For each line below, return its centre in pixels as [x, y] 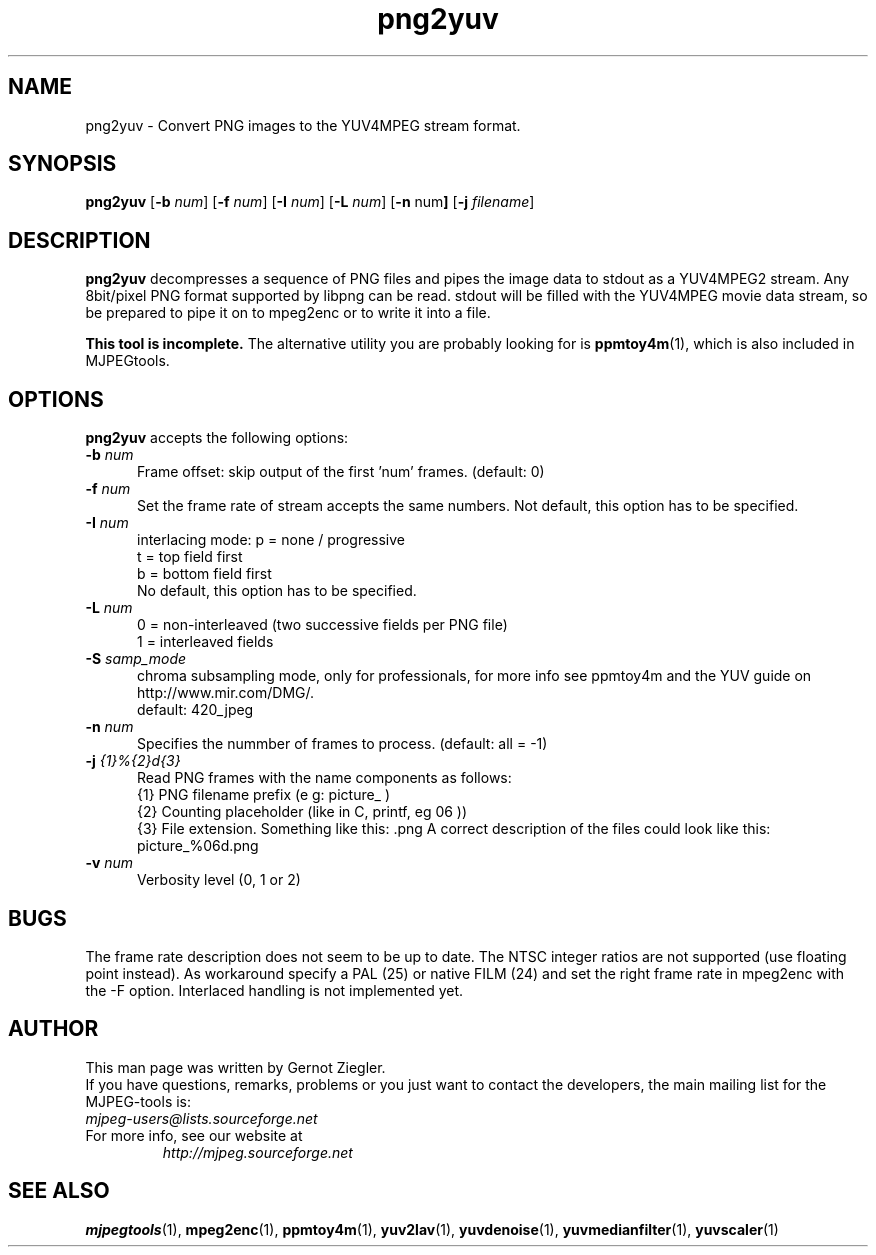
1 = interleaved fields [205, 642]
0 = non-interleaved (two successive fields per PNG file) [322, 625]
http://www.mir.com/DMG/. [226, 693]
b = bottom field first [204, 574]
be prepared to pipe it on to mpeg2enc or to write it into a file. [288, 313]
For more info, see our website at [194, 1135]
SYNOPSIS [62, 164]
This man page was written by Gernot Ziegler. [235, 1067]
